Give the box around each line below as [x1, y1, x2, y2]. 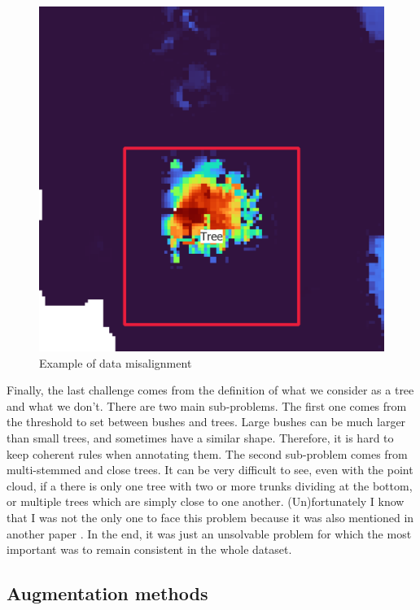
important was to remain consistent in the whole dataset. [7, 541, 292, 558]
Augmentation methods [7, 581, 208, 606]
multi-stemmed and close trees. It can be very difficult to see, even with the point [7, 461, 413, 478]
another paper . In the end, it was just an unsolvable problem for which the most [7, 525, 412, 542]
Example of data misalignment [39, 354, 192, 371]
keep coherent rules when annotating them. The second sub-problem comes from [7, 445, 408, 462]
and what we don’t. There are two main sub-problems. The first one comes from [7, 397, 407, 414]
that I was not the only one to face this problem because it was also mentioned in [7, 508, 414, 525]
